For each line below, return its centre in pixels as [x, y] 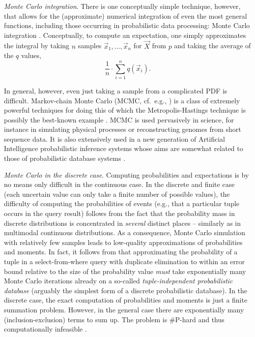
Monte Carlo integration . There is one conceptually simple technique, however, [122, 6]
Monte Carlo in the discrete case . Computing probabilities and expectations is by [127, 174]
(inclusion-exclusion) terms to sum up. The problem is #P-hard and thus [114, 319]
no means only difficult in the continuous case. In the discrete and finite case [119, 184]
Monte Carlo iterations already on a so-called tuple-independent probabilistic [118, 281]
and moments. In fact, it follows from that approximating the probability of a [121, 252]
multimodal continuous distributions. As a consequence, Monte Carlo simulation [125, 232]
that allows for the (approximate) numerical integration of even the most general [126, 15]
